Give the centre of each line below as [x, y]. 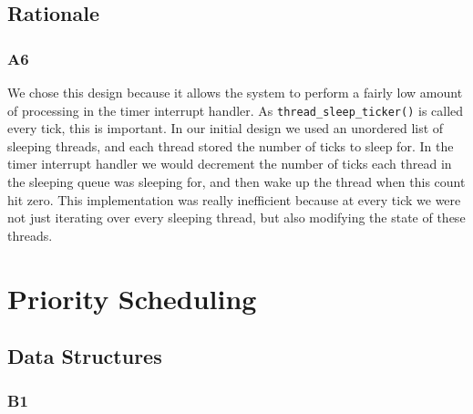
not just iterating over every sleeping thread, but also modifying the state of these [236, 217]
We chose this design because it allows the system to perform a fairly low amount [235, 92]
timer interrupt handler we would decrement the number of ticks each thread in [230, 164]
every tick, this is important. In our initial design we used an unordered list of [226, 128]
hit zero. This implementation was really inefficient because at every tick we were [234, 199]
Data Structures [85, 356]
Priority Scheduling [132, 298]
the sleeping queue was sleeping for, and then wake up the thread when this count [236, 182]
